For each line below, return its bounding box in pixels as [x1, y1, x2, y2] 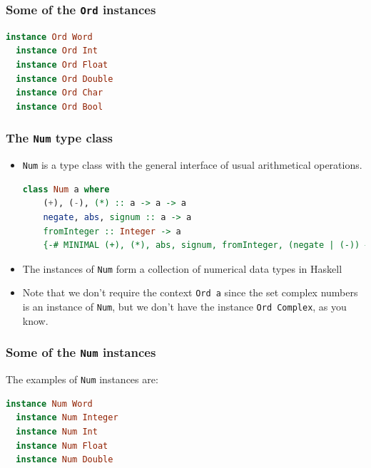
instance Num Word [6, 398, 93, 409]
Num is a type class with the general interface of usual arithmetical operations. [22, 157, 362, 172]
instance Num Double [16, 454, 113, 465]
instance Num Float [16, 440, 108, 451]
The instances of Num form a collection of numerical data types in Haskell [22, 261, 342, 276]
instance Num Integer [16, 412, 118, 423]
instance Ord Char [16, 88, 103, 98]
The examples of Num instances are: [6, 372, 158, 387]
